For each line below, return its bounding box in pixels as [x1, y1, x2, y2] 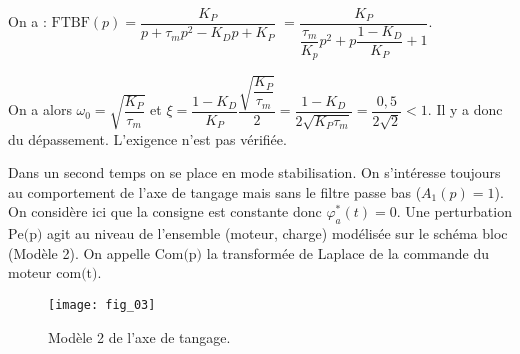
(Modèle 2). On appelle [8, 242, 150, 263]
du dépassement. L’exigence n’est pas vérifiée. [8, 128, 287, 149]
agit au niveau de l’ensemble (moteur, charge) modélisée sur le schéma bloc [47, 223, 508, 244]
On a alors [8, 99, 72, 120]
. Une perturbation [396, 201, 512, 222]
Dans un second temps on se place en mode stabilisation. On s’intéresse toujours [8, 162, 501, 183]
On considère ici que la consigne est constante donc [8, 201, 322, 222]
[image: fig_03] [48, 298, 156, 313]
